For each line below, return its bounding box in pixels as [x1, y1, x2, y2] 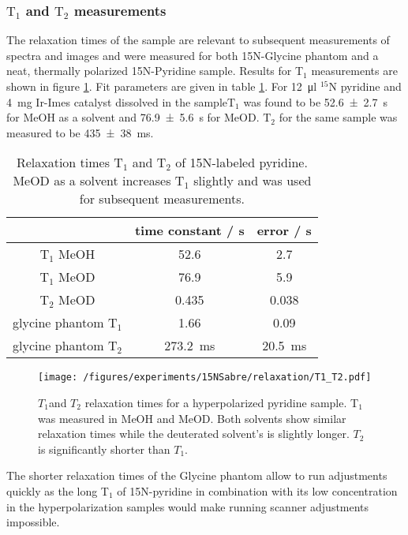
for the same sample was [279, 109, 398, 125]
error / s [256, 221, 312, 240]
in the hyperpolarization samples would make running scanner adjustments [6, 498, 369, 514]
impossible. [6, 514, 60, 530]
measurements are [311, 62, 398, 79]
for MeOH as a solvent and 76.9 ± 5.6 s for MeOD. [6, 109, 260, 125]
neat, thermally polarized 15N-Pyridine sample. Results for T [6, 62, 304, 79]
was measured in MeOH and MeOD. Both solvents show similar [38, 410, 346, 426]
